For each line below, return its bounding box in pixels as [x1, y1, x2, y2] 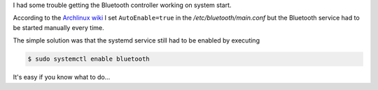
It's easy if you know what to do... [13, 73, 111, 82]
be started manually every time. [13, 23, 104, 31]
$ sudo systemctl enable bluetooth [27, 55, 150, 63]
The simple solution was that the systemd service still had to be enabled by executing [13, 36, 260, 45]
